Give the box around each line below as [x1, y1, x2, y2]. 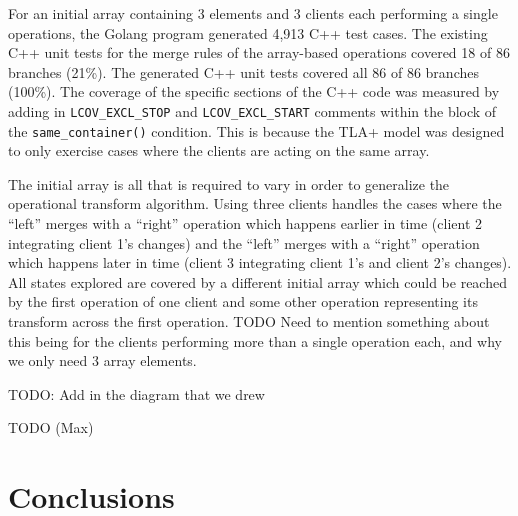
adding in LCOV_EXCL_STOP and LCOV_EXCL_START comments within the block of [8, 100, 497, 121]
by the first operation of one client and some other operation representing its [8, 291, 478, 312]
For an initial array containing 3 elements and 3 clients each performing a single [8, 3, 498, 23]
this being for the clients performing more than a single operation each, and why [8, 330, 502, 351]
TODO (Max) [8, 417, 94, 438]
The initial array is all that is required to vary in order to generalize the [8, 173, 450, 194]
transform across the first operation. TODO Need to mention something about [8, 311, 490, 332]
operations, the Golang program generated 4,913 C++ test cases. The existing [8, 22, 488, 43]
